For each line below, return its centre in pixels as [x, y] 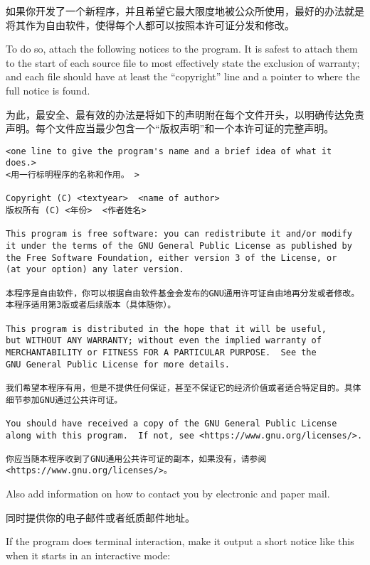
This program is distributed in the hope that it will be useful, [166, 329]
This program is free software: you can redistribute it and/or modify [179, 234]
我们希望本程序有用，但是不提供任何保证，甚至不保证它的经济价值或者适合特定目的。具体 [184, 388]
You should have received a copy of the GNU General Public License [171, 423]
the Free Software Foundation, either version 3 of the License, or [171, 258]
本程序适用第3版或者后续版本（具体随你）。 [91, 305]
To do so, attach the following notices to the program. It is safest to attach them [182, 49]
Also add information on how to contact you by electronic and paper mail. [168, 494]
